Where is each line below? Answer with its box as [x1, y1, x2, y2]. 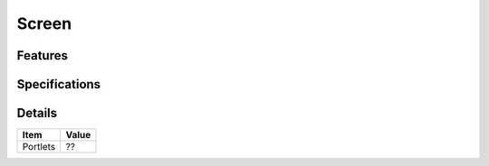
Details [16, 106, 58, 121]
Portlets [22, 141, 56, 153]
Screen [16, 14, 72, 33]
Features [16, 48, 68, 63]
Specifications [16, 77, 101, 92]
